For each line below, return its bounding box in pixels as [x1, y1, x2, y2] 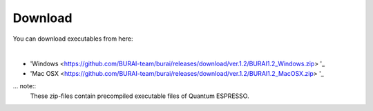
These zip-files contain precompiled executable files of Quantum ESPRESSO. [30, 92, 249, 100]
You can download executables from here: [12, 34, 134, 43]
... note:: [12, 82, 37, 90]
